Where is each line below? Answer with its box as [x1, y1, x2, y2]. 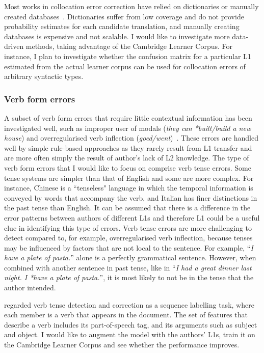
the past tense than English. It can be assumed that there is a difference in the [4, 202, 251, 213]
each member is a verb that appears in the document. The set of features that [4, 309, 248, 320]
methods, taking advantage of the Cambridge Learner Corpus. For [25, 41, 233, 51]
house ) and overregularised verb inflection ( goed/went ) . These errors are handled [4, 132, 259, 143]
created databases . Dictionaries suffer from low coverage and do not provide [4, 11, 244, 21]
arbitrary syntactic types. [4, 71, 84, 82]
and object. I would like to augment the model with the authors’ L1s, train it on [4, 329, 255, 340]
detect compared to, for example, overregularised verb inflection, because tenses [4, 232, 253, 243]
